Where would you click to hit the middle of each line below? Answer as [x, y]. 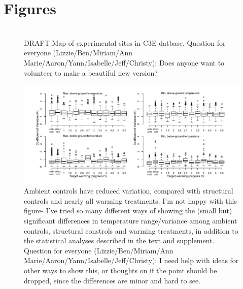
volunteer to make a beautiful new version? [91, 72]
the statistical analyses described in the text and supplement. [119, 240]
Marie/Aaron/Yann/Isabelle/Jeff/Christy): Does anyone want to [124, 62]
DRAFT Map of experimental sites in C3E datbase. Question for [125, 42]
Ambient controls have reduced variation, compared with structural [129, 191]
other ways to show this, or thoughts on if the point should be [120, 270]
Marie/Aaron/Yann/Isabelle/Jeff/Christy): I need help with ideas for [131, 260]
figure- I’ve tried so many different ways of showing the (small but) [128, 211]
